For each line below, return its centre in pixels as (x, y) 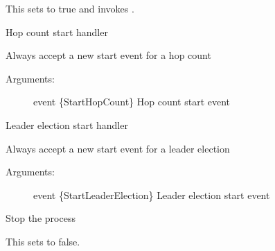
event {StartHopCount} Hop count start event (132, 102)
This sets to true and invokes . (70, 8)
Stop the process (41, 218)
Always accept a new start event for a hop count (108, 55)
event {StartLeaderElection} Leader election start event (152, 194)
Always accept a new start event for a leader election (118, 148)
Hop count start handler (57, 32)
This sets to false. (43, 241)
